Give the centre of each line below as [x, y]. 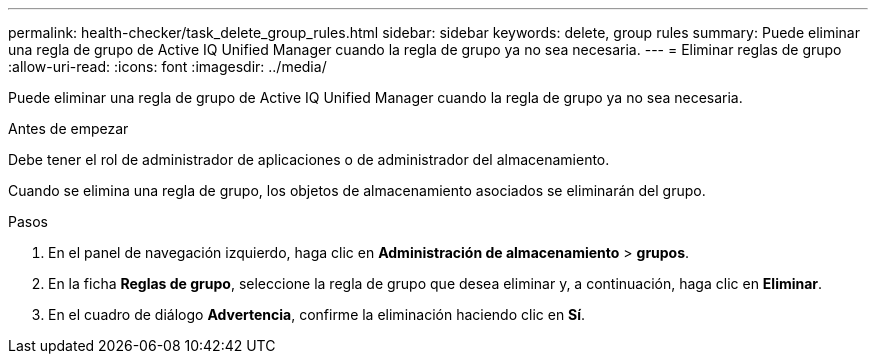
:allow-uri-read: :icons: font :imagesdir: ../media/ [167, 66]
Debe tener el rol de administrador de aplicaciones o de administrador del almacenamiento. [309, 159]
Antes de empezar [68, 128]
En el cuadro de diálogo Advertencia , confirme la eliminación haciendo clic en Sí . [317, 314]
